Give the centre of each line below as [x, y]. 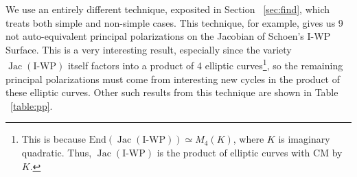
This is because [54, 139]
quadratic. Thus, [57, 152]
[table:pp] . [32, 105]
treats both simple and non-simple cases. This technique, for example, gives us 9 [174, 22]
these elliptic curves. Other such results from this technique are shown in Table [172, 92]
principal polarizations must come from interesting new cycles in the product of [173, 79]
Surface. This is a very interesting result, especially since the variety [149, 49]
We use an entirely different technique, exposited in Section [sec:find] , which [168, 9]
